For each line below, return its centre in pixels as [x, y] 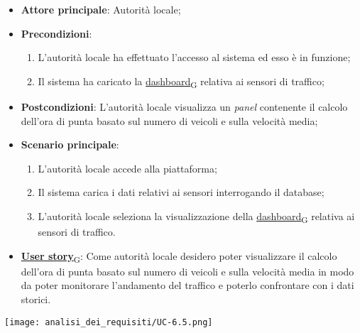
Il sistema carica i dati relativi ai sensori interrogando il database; [181, 192]
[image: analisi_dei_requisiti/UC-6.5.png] [109, 322]
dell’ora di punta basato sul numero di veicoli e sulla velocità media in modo [187, 271]
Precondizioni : [56, 33]
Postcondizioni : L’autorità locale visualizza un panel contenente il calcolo [184, 106]
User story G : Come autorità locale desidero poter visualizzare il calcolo [179, 256]
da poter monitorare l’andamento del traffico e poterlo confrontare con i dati [187, 285]
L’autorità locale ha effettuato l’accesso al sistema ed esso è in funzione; [194, 57]
